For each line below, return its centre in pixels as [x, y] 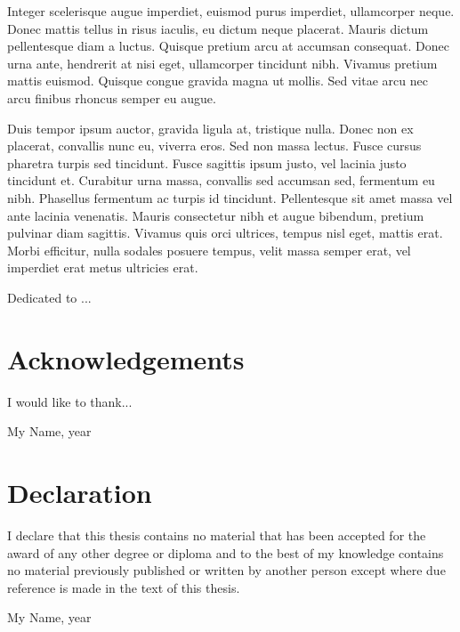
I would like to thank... [70, 401]
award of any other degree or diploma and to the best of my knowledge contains [226, 552]
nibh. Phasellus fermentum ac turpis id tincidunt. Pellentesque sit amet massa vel [230, 197]
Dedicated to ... [49, 297]
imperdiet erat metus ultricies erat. [103, 267]
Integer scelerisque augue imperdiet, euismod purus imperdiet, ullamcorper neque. [231, 11]
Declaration [80, 492]
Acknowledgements [126, 358]
